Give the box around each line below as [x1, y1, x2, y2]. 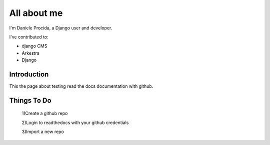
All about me [9, 7, 63, 18]
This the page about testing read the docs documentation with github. [9, 83, 153, 89]
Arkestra [21, 50, 39, 56]
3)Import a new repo [21, 129, 64, 135]
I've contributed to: [9, 34, 48, 40]
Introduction [9, 70, 49, 78]
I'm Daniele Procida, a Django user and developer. [9, 25, 112, 31]
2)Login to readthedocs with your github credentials [21, 120, 129, 126]
